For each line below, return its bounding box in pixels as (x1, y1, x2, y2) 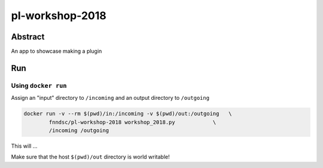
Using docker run (11, 81, 67, 90)
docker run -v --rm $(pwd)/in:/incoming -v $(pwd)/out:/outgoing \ (23, 111, 232, 117)
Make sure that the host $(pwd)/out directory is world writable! (11, 153, 170, 161)
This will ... (11, 142, 38, 149)
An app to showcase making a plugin (11, 48, 102, 55)
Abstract (11, 32, 45, 42)
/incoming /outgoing (48, 127, 109, 134)
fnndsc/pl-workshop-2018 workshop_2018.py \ (48, 118, 217, 126)
